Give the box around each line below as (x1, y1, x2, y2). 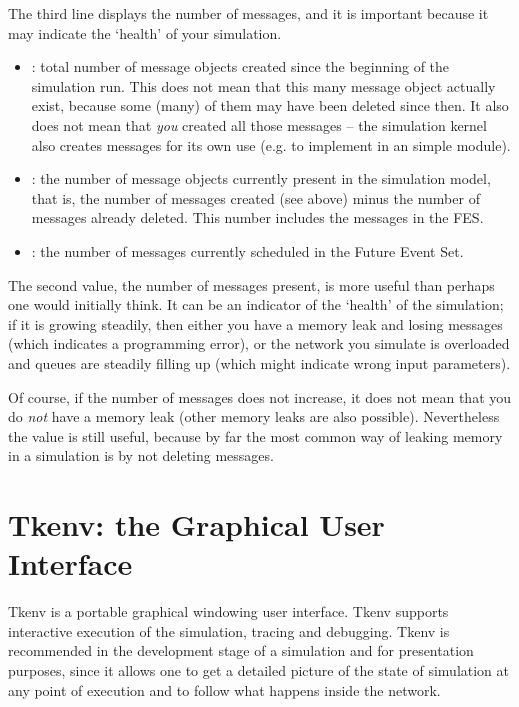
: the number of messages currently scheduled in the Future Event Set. (31, 240, 464, 261)
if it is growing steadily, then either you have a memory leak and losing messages (8, 313, 503, 334)
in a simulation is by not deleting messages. (8, 445, 274, 466)
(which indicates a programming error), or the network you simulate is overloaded (8, 333, 510, 354)
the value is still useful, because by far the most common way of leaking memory (8, 425, 503, 446)
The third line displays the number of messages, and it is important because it (8, 3, 489, 23)
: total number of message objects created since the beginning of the (31, 56, 450, 77)
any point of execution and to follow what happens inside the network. (8, 679, 441, 700)
